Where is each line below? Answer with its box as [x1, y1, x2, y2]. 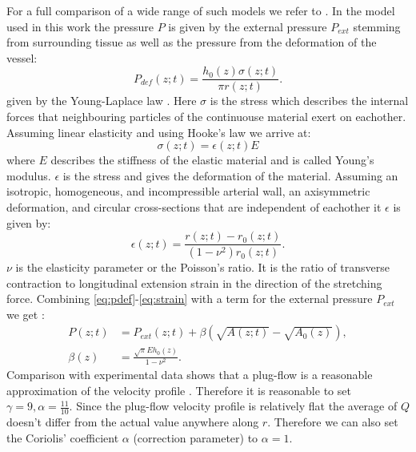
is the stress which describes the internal [210, 92, 409, 109]
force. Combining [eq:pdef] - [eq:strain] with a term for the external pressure [6, 290, 373, 307]
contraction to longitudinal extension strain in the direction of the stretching [6, 274, 382, 291]
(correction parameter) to [133, 429, 258, 446]
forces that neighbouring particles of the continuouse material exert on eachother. [6, 108, 406, 125]
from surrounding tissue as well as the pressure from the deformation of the [6, 34, 377, 50]
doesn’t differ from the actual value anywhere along [6, 414, 259, 430]
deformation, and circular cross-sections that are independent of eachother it [6, 199, 382, 215]
